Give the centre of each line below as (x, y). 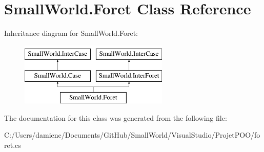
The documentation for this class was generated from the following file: (116, 117)
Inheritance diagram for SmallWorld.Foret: (71, 33)
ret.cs (13, 145)
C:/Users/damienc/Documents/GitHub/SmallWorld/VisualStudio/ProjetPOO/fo (132, 135)
